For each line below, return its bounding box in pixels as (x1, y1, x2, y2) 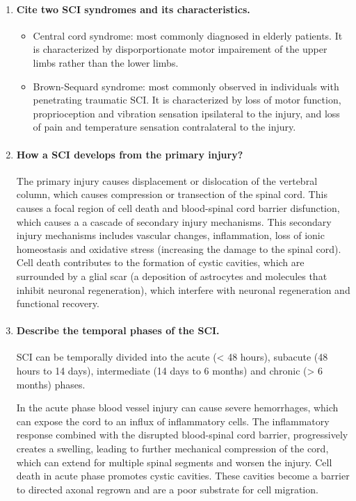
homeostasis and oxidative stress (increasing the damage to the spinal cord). (16, 241, 341, 256)
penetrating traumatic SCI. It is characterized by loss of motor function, (33, 92, 341, 107)
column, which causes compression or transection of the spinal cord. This (16, 187, 327, 202)
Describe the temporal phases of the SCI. (16, 323, 220, 338)
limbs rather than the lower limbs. (33, 55, 179, 69)
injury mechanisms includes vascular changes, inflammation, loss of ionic (16, 228, 325, 243)
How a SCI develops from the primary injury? (16, 147, 243, 161)
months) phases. (16, 377, 86, 391)
